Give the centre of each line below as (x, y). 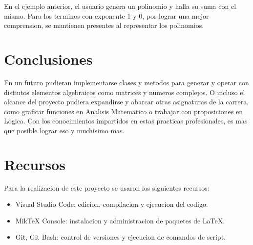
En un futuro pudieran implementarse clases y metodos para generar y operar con (126, 82)
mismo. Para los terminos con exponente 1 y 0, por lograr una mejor (106, 15)
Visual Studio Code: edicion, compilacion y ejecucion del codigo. (112, 204)
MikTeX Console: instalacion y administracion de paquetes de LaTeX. (120, 220)
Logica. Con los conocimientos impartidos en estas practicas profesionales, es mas (126, 121)
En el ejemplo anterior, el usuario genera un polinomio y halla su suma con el (120, 6)
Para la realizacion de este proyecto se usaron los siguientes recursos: (107, 187)
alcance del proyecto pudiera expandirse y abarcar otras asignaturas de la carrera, (126, 102)
